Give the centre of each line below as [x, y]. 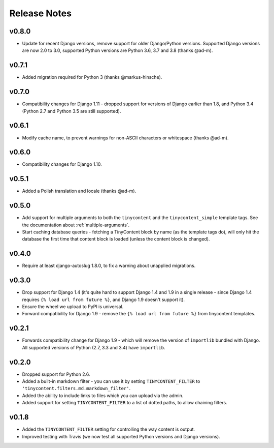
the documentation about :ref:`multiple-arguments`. [76, 225]
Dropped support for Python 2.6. [56, 374]
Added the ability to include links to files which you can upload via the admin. [103, 395]
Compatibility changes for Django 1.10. [62, 164]
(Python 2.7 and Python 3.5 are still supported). [72, 111]
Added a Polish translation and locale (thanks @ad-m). [79, 191]
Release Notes [41, 13]
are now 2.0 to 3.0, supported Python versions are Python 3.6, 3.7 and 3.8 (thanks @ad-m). [117, 50]
